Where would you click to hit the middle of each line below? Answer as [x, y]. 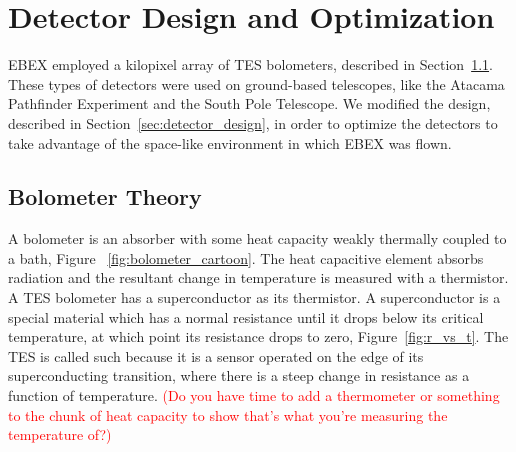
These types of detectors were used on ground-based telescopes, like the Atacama [256, 83]
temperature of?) [60, 434]
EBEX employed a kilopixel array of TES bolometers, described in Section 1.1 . [250, 64]
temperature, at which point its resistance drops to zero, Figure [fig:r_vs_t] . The [258, 336]
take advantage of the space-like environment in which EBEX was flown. [230, 142]
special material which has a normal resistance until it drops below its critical [246, 316]
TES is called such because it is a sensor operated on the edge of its [216, 355]
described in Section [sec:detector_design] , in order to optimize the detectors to [253, 122]
